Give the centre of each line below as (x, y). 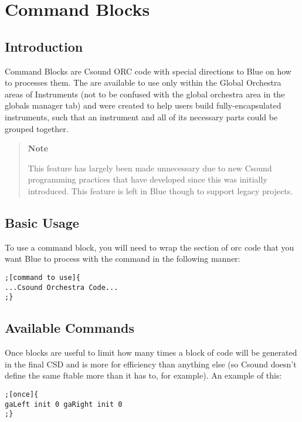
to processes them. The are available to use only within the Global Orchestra (143, 82)
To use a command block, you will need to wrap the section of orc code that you (150, 247)
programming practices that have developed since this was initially (147, 179)
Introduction (44, 46)
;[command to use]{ (43, 277)
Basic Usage (42, 222)
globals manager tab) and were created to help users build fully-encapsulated (143, 105)
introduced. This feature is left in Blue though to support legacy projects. (160, 190)
